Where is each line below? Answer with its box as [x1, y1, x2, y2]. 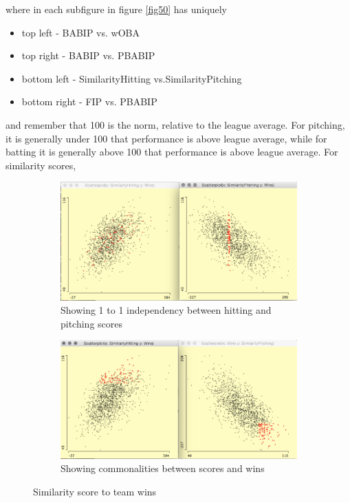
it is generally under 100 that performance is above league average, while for [6, 131, 327, 145]
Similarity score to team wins [33, 484, 157, 498]
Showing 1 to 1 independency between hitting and [61, 303, 272, 317]
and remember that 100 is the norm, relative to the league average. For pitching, [6, 117, 345, 131]
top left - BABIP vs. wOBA [21, 25, 140, 39]
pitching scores [61, 316, 123, 330]
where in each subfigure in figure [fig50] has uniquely [6, 2, 227, 16]
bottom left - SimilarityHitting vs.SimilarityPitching [21, 71, 242, 85]
